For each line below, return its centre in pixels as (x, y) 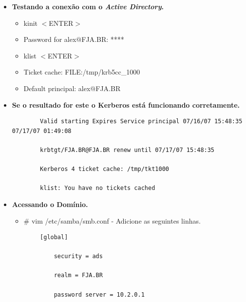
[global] (54, 237)
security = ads (78, 256)
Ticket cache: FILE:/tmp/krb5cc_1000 (82, 72)
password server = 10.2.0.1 (99, 294)
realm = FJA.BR (78, 275)
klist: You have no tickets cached (98, 188)
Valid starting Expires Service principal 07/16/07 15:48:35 (141, 122)
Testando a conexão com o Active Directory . (88, 6)
